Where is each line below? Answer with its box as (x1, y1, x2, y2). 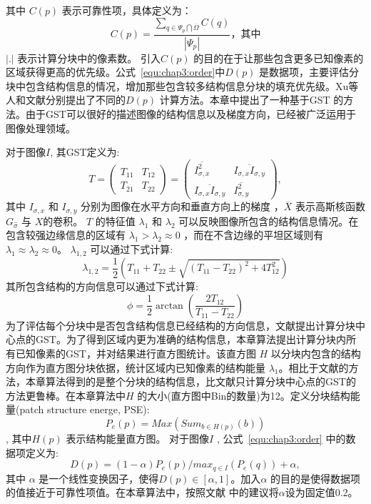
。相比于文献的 (278, 360, 349, 375)
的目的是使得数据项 (270, 470, 361, 485)
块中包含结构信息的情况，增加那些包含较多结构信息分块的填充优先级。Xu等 (6, 78, 359, 93)
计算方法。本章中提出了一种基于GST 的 (159, 92, 344, 107)
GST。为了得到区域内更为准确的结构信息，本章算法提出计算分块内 (35, 332, 346, 347)
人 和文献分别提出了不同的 (6, 92, 126, 107)
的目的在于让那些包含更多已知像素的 (193, 50, 364, 65)
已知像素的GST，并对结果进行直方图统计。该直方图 (15, 345, 256, 360)
